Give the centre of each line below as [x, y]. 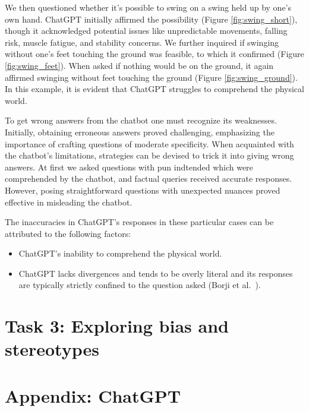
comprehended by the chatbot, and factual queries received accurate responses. [149, 178]
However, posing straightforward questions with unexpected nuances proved [143, 190]
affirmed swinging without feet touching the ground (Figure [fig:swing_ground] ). [151, 77]
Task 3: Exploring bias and [117, 326]
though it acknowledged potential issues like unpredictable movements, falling [146, 31]
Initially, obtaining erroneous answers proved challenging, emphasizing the [140, 132]
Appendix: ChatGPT [93, 395]
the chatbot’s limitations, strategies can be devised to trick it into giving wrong [149, 155]
